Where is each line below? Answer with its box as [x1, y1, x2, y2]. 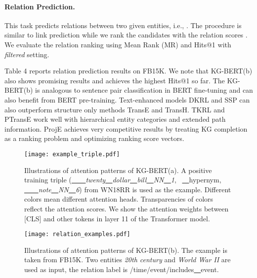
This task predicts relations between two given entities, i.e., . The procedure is [4, 20, 242, 30]
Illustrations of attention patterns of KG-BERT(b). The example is [24, 244, 227, 255]
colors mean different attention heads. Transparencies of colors [24, 194, 214, 204]
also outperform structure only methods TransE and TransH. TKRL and [4, 104, 225, 114]
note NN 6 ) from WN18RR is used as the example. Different [38, 184, 231, 194]
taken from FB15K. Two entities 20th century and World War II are [24, 254, 231, 265]
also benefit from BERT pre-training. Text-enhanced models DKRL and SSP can [4, 94, 250, 104]
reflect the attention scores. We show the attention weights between [24, 203, 229, 213]
